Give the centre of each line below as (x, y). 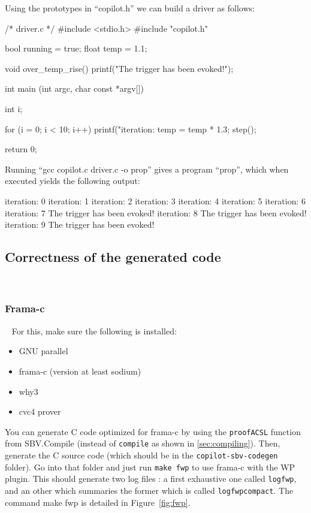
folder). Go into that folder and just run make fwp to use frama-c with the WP (150, 467)
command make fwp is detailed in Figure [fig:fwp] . (98, 502)
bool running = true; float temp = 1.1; (76, 48)
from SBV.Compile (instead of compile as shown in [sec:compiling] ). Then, (143, 443)
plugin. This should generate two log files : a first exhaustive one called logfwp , (151, 479)
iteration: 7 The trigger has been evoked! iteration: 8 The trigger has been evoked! (156, 212)
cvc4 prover (40, 411)
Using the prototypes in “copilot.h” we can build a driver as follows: (130, 8)
